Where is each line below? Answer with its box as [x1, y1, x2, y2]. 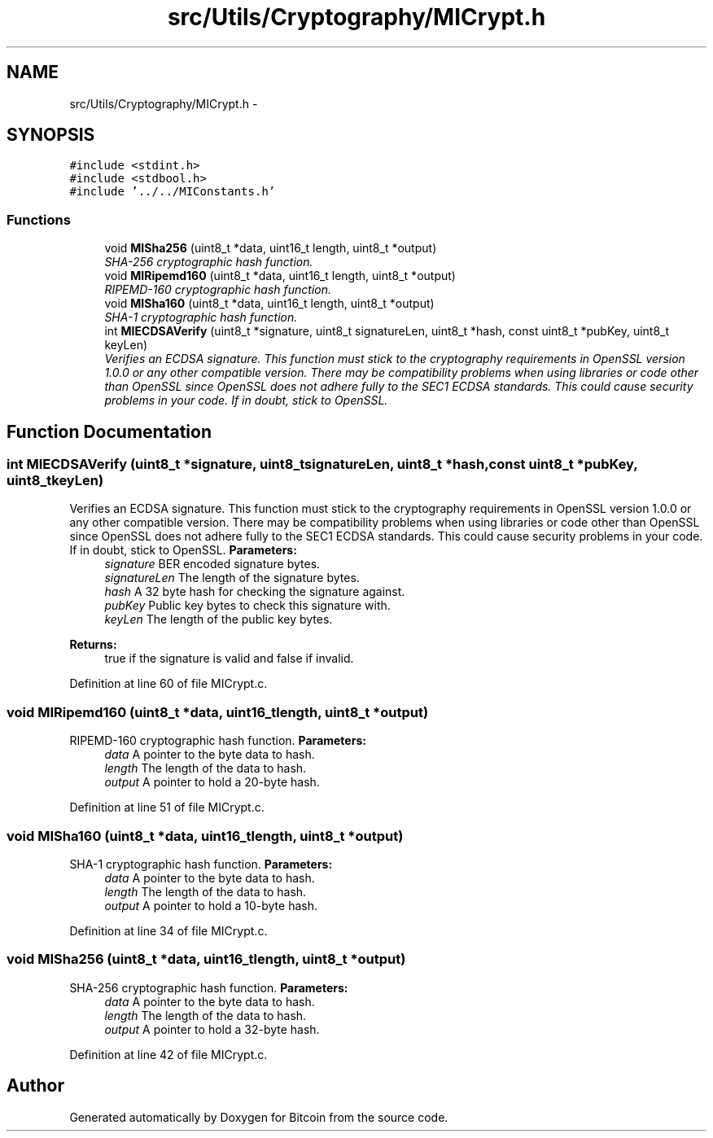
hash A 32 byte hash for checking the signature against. [104, 584, 405, 599]
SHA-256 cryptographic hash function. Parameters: [69, 980, 348, 995]
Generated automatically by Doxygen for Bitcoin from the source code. [69, 1110, 448, 1124]
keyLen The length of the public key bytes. [104, 612, 333, 627]
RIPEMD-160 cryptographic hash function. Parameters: [69, 733, 366, 748]
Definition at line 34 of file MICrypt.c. [69, 923, 268, 938]
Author [7, 1075, 64, 1096]
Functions [7, 211, 71, 228]
